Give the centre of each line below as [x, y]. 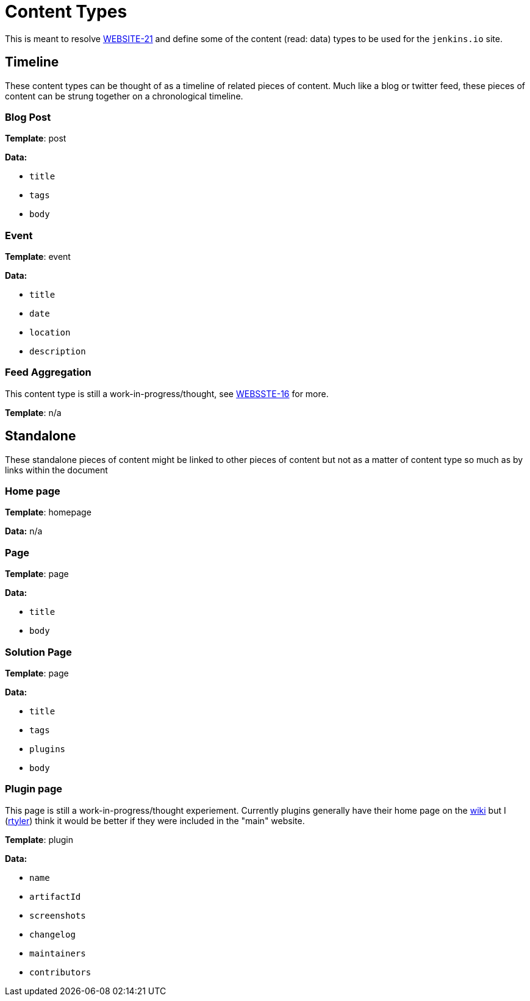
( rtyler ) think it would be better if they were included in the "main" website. [155, 820]
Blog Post [28, 117]
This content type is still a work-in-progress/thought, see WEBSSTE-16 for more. [167, 393]
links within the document [56, 470]
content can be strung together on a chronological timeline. [124, 96]
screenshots [58, 915]
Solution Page [38, 652]
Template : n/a [33, 412]
